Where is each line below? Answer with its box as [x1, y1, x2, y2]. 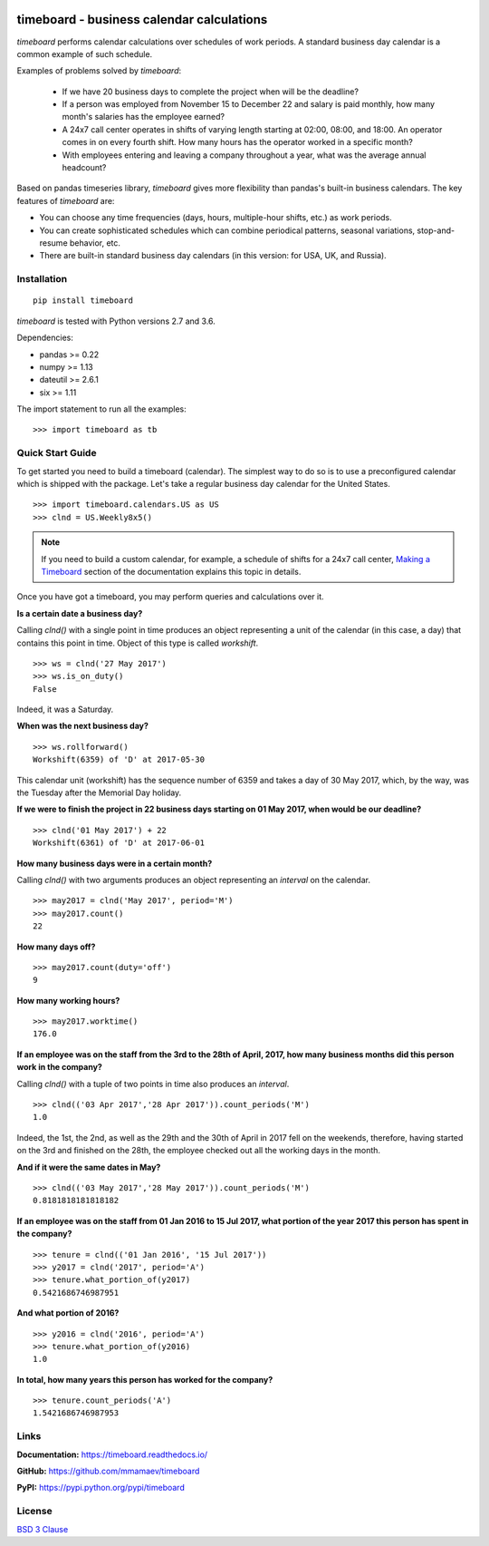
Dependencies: [16, 332, 74, 344]
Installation [16, 273, 68, 286]
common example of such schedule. [16, 48, 153, 59]
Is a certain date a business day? [16, 608, 143, 618]
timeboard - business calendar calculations [16, 12, 268, 27]
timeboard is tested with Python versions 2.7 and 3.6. [16, 316, 216, 326]
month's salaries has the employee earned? [62, 112, 225, 122]
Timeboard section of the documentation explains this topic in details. [41, 566, 302, 577]
